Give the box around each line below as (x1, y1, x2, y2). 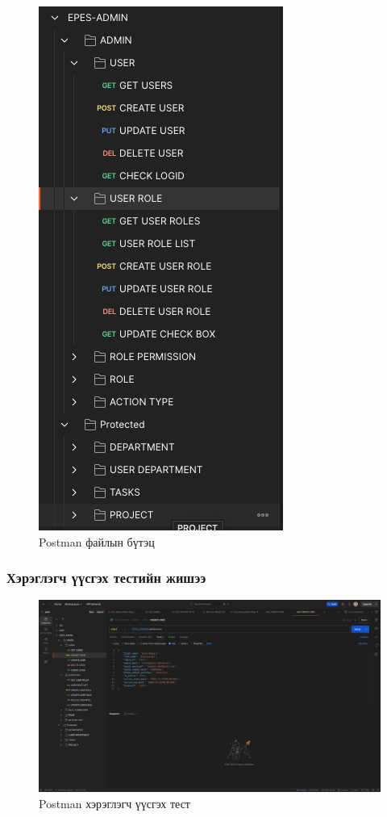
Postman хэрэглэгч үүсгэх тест (39, 795, 190, 812)
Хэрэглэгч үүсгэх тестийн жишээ (6, 568, 206, 588)
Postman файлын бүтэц (39, 533, 155, 550)
